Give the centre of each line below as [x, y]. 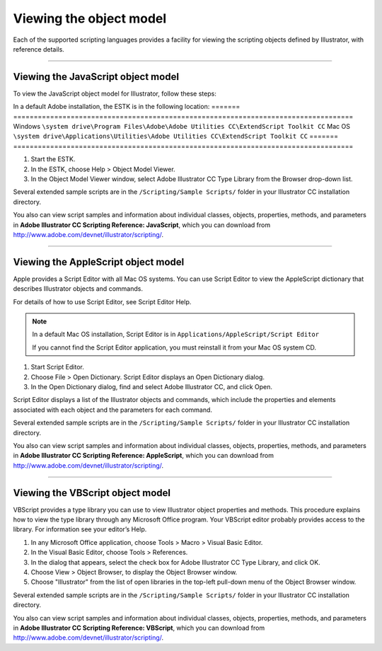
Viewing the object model [90, 18]
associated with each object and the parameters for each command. [112, 410]
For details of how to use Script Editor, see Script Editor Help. [102, 301]
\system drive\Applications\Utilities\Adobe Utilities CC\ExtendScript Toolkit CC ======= [176, 136]
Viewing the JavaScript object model [96, 77]
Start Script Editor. [58, 367]
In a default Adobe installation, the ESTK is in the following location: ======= [127, 107]
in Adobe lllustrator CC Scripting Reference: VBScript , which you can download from [139, 628]
